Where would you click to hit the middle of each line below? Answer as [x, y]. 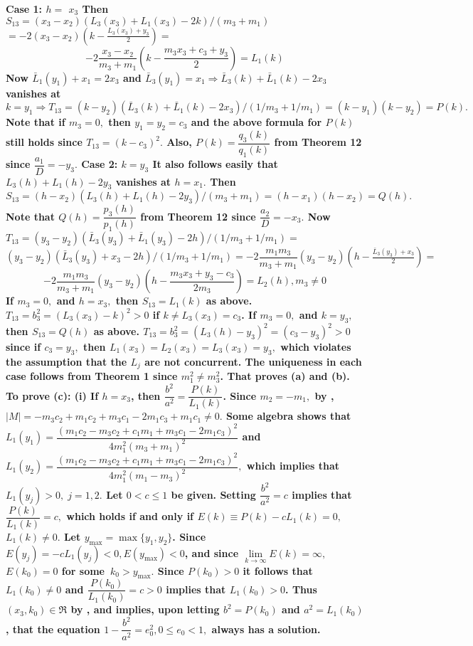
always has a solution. [266, 629]
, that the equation [53, 629]
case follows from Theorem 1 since [92, 376]
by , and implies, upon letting [145, 609]
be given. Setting [213, 494]
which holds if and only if [130, 516]
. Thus [301, 589]
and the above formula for [256, 122]
